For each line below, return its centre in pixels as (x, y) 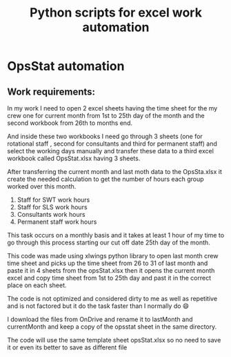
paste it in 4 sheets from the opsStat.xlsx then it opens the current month (111, 270)
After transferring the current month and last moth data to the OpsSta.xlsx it (115, 172)
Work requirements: (51, 91)
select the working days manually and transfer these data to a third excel (110, 151)
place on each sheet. (37, 285)
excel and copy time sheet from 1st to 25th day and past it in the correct (109, 278)
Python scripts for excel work (116, 13)
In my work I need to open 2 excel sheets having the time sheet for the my (112, 108)
